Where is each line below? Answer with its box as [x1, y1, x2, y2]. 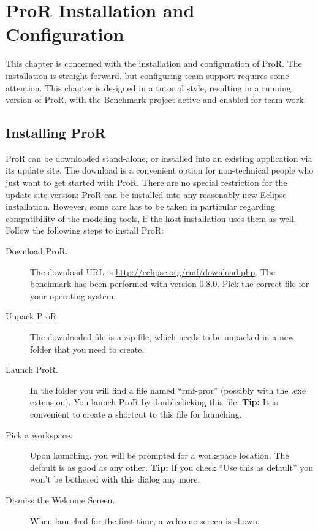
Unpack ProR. [6, 310, 59, 323]
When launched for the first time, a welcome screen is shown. [30, 514, 260, 527]
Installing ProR [6, 123, 106, 142]
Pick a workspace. [6, 428, 73, 441]
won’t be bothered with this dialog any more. [30, 473, 200, 486]
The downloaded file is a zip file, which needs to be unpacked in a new [30, 330, 295, 343]
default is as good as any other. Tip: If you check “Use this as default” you [30, 460, 313, 473]
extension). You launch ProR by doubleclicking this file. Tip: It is [30, 395, 278, 408]
